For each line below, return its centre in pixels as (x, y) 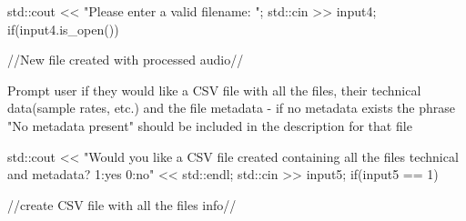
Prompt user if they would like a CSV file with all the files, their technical (214, 90)
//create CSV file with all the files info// (122, 204)
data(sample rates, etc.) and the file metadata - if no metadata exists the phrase (231, 108)
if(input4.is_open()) (63, 29)
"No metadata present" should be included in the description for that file (210, 125)
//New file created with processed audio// (126, 60)
